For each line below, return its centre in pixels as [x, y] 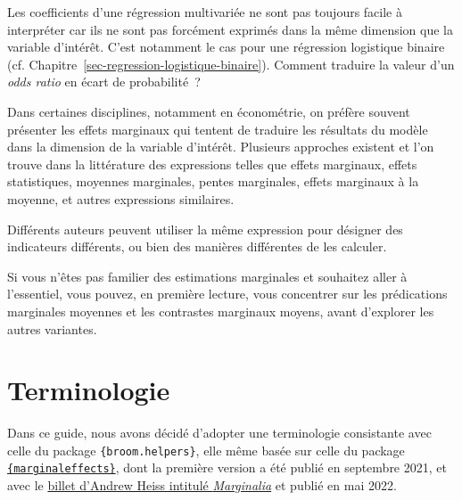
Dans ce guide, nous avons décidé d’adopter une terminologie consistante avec [219, 433]
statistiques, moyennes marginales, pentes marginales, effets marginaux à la [213, 181]
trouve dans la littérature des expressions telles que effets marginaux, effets [212, 164]
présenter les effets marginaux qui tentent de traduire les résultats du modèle [218, 129]
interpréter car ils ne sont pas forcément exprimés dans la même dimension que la [230, 29]
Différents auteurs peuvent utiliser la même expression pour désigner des [205, 229]
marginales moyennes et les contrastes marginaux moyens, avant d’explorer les [221, 311]
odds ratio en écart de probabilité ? [104, 82]
